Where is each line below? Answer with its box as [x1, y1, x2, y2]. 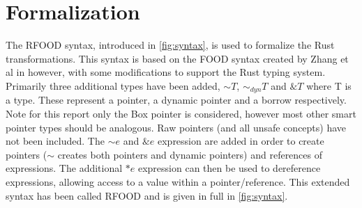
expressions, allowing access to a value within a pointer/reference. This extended [6, 174, 350, 189]
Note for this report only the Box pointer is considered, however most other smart [6, 106, 356, 120]
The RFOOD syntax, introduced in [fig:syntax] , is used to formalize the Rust [6, 38, 335, 52]
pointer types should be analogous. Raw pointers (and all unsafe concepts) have [6, 120, 347, 134]
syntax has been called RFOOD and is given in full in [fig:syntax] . [6, 188, 288, 202]
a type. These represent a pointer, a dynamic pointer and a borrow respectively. [6, 93, 347, 107]
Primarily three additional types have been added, [6, 78, 220, 93]
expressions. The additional [6, 161, 123, 175]
